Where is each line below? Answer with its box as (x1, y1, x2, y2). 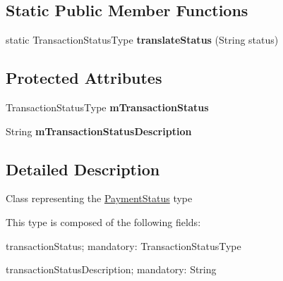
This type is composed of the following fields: (6, 214, 201, 229)
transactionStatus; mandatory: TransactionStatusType (6, 238, 241, 253)
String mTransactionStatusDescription (6, 123, 192, 138)
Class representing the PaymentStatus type (6, 191, 193, 206)
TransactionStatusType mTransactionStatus (6, 100, 209, 114)
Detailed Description (6, 158, 160, 180)
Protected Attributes (6, 67, 162, 89)
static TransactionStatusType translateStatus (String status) (6, 32, 279, 47)
